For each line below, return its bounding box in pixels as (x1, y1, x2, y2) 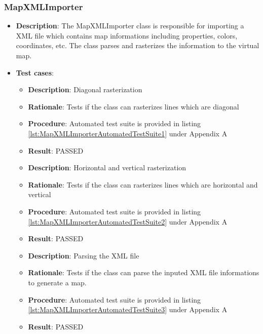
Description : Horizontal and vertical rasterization (28, 162, 186, 173)
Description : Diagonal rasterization (28, 84, 142, 95)
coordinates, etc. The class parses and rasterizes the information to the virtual (16, 40, 259, 51)
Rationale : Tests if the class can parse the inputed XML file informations (28, 267, 259, 278)
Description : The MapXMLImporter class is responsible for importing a (16, 20, 244, 31)
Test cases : (16, 67, 54, 78)
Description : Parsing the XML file (28, 250, 139, 261)
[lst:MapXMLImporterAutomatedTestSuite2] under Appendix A (28, 216, 228, 227)
